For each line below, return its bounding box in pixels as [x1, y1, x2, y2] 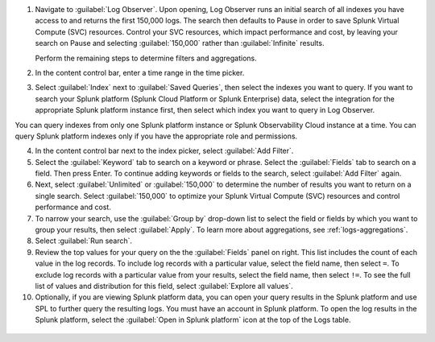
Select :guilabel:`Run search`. [35, 236, 133, 245]
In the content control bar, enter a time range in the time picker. [35, 68, 245, 77]
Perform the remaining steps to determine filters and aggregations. [35, 53, 257, 63]
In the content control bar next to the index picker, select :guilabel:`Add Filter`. [35, 146, 294, 156]
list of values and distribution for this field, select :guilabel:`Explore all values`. [35, 281, 293, 290]
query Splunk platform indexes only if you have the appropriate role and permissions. [14, 131, 298, 141]
